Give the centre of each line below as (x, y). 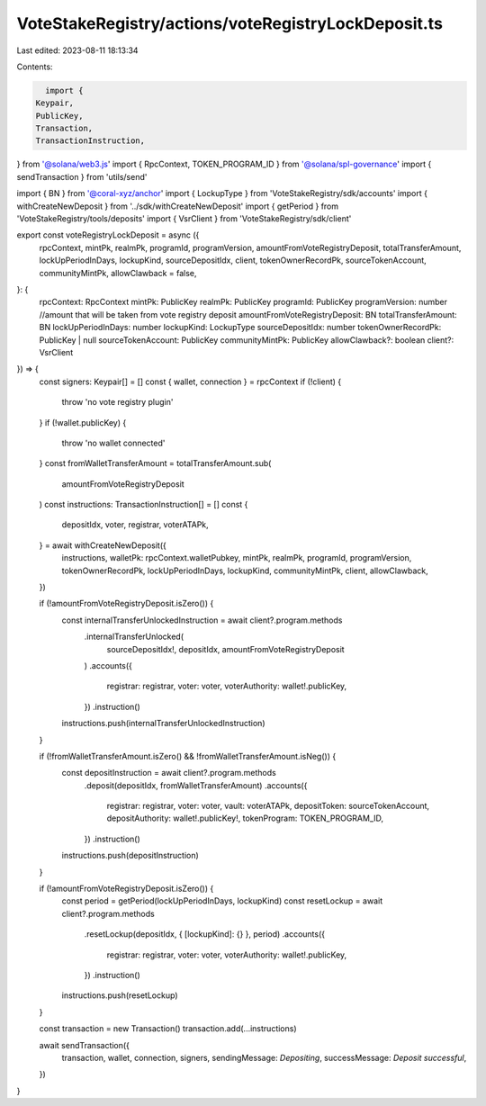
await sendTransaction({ (85, 1045)
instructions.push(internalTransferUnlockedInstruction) (163, 724)
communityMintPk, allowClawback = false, (118, 273)
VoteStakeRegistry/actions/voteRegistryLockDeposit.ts (229, 23)
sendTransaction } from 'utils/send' (82, 176)
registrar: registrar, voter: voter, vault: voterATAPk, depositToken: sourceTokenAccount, (268, 806)
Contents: (35, 67)
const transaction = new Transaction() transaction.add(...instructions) (168, 1029)
